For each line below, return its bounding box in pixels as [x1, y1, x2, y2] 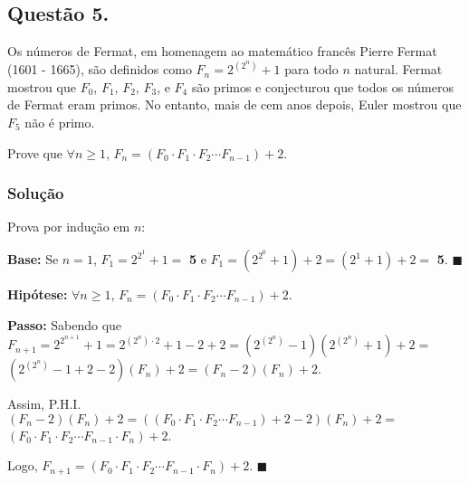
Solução [7, 182, 64, 204]
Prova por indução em [7, 217, 130, 236]
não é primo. [24, 113, 95, 132]
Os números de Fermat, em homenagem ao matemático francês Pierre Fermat [7, 42, 437, 61]
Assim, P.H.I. [7, 394, 81, 413]
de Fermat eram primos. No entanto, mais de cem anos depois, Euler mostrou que [7, 95, 462, 114]
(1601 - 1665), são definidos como [7, 60, 192, 79]
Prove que [7, 143, 62, 162]
